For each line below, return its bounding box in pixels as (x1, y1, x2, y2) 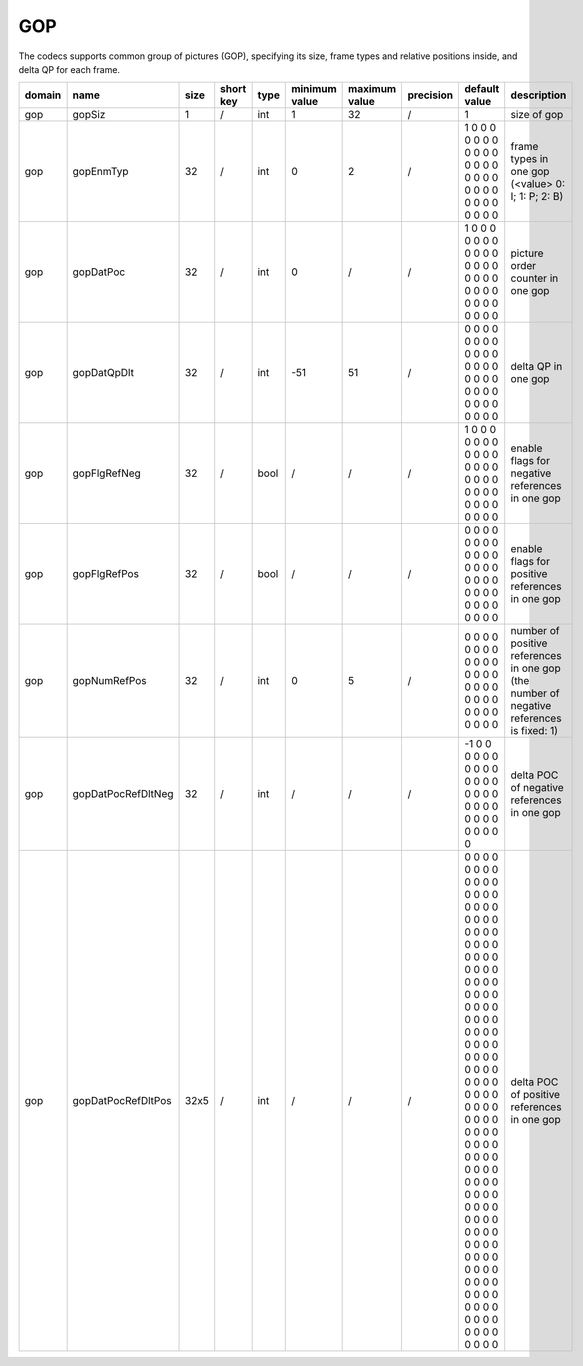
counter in (510, 271, 559, 285)
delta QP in (510, 360, 563, 374)
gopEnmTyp (72, 165, 129, 179)
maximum (348, 82, 397, 96)
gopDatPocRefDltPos (72, 1094, 172, 1108)
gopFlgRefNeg (72, 466, 142, 480)
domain (24, 88, 62, 102)
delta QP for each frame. (18, 63, 120, 75)
